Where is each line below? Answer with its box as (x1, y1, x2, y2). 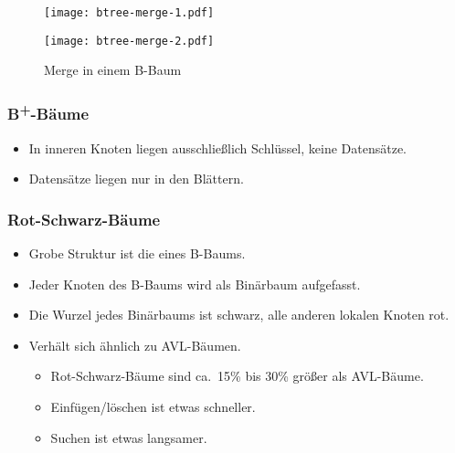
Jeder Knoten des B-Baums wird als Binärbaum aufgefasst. (28, 274, 361, 293)
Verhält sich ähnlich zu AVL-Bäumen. (28, 335, 241, 354)
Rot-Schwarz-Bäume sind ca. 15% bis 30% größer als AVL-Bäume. (50, 366, 424, 385)
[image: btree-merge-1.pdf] (44, 6, 215, 19)
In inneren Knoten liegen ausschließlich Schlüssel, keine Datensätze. (28, 138, 407, 157)
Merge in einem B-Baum (44, 60, 182, 79)
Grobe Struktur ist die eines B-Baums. (28, 243, 246, 262)
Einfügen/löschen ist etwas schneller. (50, 396, 256, 416)
